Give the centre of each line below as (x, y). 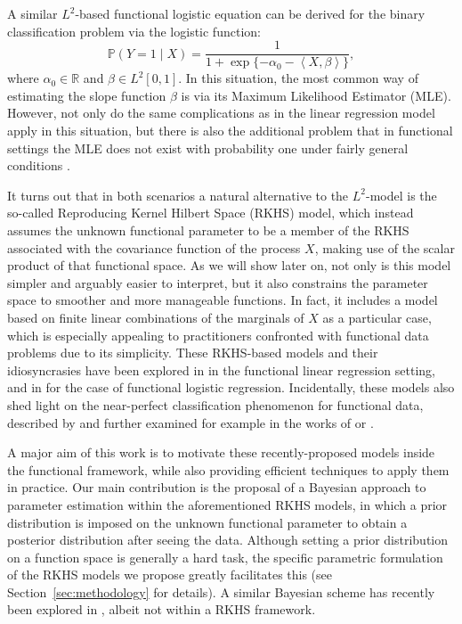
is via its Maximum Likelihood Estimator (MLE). (316, 95)
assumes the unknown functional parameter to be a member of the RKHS (208, 230)
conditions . (39, 165)
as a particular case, (377, 317)
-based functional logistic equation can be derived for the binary (250, 13)
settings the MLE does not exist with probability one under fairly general (208, 148)
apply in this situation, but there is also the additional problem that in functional (230, 131)
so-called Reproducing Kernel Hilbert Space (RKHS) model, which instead (211, 213)
